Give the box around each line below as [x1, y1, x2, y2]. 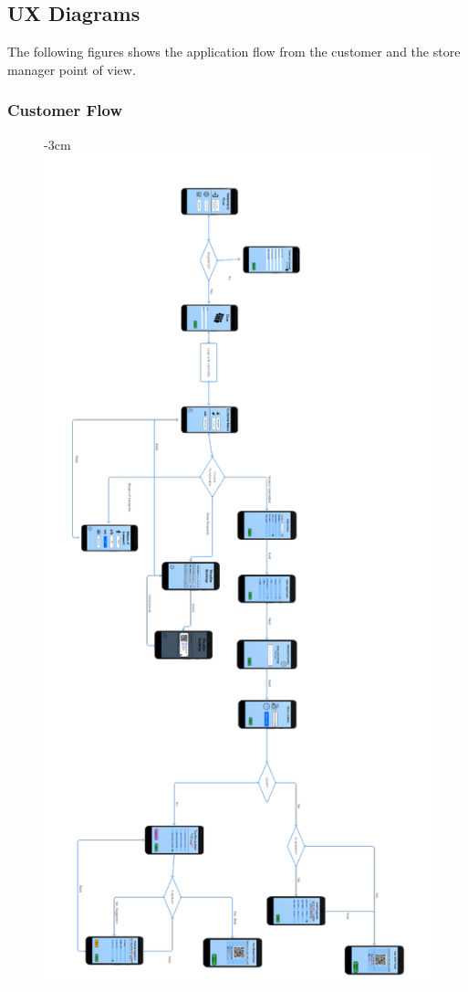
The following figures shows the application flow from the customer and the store [7, 42, 461, 61]
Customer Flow [7, 99, 123, 121]
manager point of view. [7, 59, 136, 79]
